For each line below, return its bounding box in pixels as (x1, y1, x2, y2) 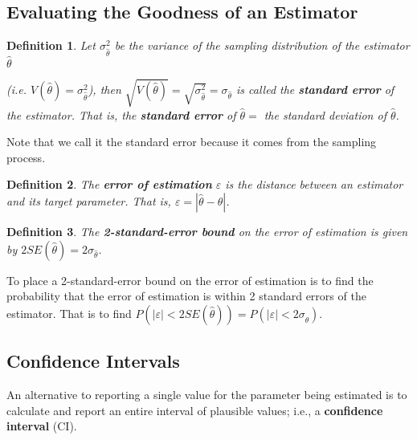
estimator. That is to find (6, 304, 132, 321)
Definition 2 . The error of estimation (6, 176, 212, 193)
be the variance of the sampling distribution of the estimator (114, 37, 410, 54)
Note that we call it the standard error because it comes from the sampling (6, 133, 377, 150)
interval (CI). (6, 418, 77, 434)
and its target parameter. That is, (6, 193, 171, 210)
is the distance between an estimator (225, 176, 403, 193)
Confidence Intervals (6, 348, 180, 373)
